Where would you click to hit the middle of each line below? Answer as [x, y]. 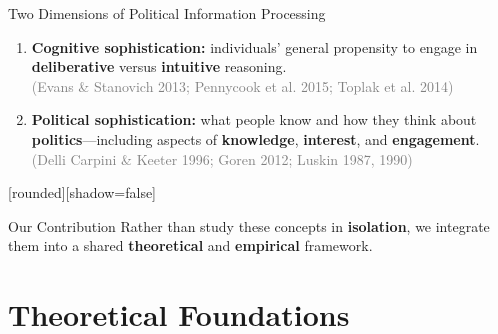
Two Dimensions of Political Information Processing [167, 13]
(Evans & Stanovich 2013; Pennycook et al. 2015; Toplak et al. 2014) [242, 85]
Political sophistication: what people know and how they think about [254, 119]
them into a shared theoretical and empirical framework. [190, 245]
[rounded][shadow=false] [82, 192]
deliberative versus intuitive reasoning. [159, 66]
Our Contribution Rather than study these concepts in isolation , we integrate [249, 225]
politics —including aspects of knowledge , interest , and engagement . [255, 138]
